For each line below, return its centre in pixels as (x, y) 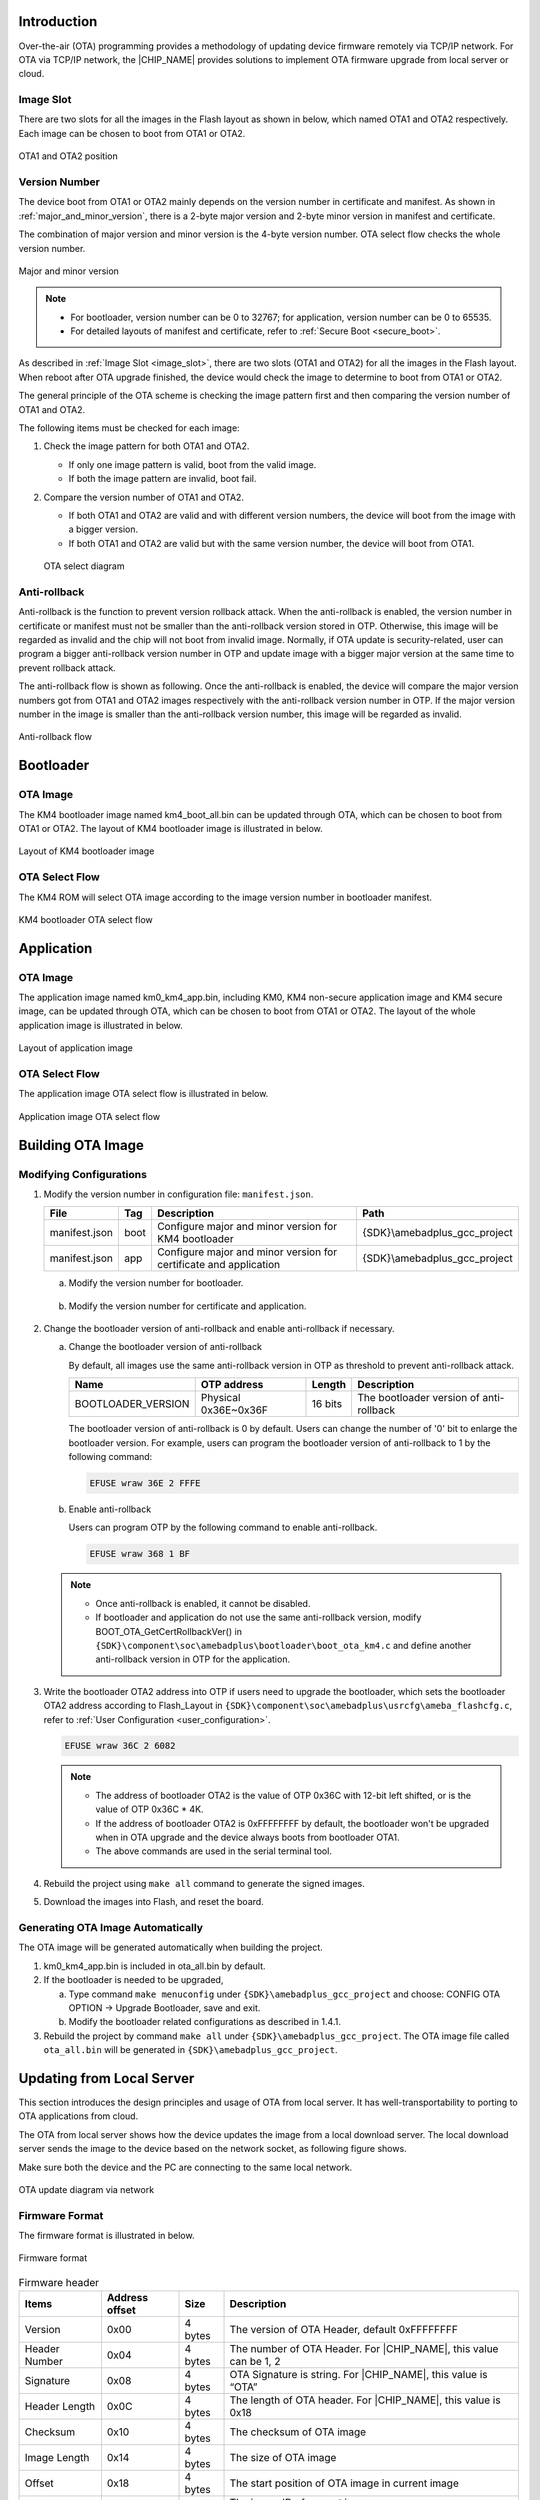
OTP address (232, 1385)
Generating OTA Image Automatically (111, 1927)
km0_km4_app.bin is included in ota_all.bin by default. (154, 1966)
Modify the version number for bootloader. (156, 1283)
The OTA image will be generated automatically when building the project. (171, 1947)
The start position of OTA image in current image (344, 2483)
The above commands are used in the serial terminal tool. (213, 1851)
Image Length (57, 2458)
